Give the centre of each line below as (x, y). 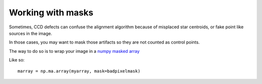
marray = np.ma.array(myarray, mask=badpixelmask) (79, 71)
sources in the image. (31, 33)
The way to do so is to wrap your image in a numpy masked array (74, 51)
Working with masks (51, 12)
